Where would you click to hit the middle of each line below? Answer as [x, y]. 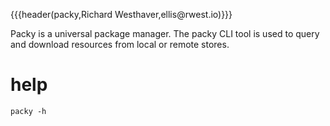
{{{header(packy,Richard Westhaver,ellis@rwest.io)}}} [121, 14]
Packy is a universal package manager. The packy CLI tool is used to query [165, 33]
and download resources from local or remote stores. [120, 44]
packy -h [28, 111]
